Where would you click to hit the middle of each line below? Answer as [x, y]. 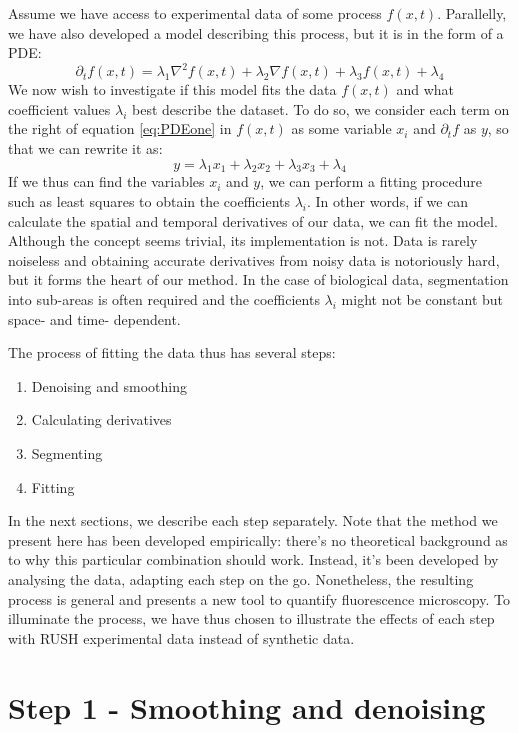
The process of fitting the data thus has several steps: [172, 352]
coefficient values [59, 108]
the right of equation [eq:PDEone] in [120, 128]
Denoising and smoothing [109, 385]
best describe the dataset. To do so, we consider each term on [321, 108]
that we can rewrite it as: [85, 148]
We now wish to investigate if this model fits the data [172, 89]
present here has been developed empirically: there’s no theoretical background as [258, 539]
